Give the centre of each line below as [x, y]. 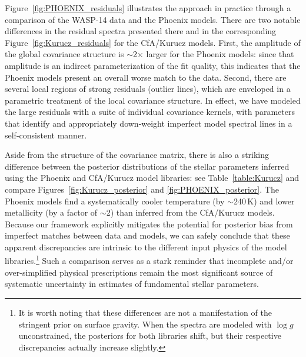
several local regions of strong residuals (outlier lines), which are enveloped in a [148, 89]
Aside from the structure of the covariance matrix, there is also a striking [137, 155]
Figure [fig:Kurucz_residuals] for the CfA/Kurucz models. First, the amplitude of [153, 42]
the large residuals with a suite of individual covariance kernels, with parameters [150, 112]
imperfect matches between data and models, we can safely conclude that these [147, 235]
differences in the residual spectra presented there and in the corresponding [141, 31]
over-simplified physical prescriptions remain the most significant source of [139, 272]
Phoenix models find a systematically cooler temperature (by [115, 201]
